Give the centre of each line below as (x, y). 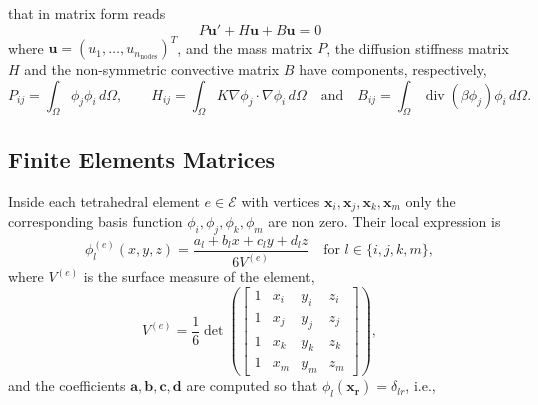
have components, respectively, (393, 69)
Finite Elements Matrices (142, 158)
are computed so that (252, 385)
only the (430, 200)
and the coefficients (67, 385)
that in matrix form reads (87, 13)
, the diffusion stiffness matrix (417, 47)
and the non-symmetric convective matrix (152, 69)
